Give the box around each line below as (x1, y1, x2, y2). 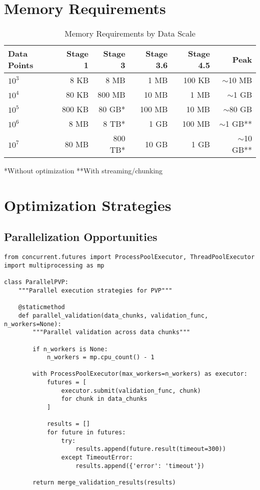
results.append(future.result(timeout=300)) (75, 445, 226, 453)
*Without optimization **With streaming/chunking (4, 165, 163, 176)
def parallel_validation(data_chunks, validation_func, (18, 312, 208, 319)
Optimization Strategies (4, 194, 171, 215)
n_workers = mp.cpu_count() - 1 (46, 354, 154, 361)
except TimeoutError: (61, 454, 133, 461)
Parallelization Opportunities (4, 229, 157, 244)
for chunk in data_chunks (61, 395, 147, 403)
